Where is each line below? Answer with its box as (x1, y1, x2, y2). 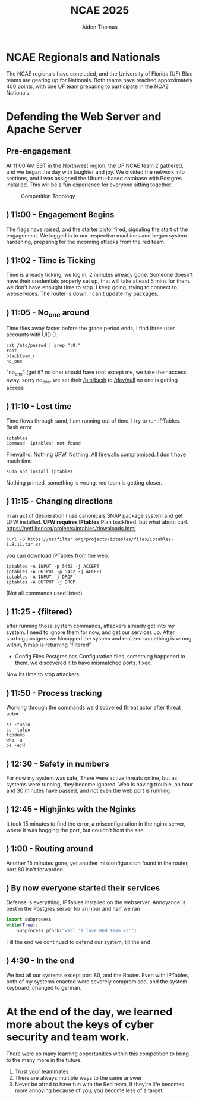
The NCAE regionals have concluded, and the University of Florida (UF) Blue (6, 70, 193, 77)
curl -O (6, 536, 26, 542)
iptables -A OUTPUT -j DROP (6, 579, 76, 585)
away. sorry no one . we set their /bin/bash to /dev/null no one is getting (6, 376, 178, 385)
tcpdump (6, 732, 26, 738)
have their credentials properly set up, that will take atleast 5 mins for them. (6, 277, 191, 285)
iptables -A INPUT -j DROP (6, 574, 73, 580)
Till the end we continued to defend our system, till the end (6, 939, 150, 946)
